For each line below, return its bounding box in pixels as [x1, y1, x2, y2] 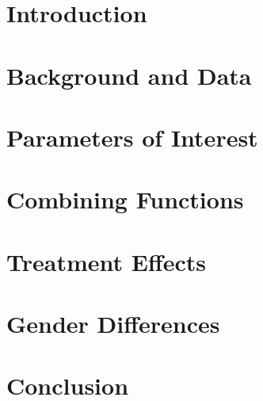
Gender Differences [6, 307, 220, 340]
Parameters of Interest [6, 120, 258, 153]
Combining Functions [6, 183, 244, 216]
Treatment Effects [6, 245, 206, 277]
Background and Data [6, 59, 252, 91]
